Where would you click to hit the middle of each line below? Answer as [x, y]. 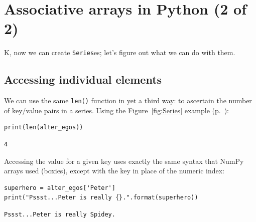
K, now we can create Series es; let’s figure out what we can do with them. [120, 52]
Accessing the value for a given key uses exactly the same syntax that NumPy [124, 161]
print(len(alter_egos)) [44, 128]
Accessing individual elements [83, 79]
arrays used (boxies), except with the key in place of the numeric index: [114, 171]
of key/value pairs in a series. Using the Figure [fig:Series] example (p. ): [116, 110]
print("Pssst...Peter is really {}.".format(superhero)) [101, 198]
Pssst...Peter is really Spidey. [60, 214]
